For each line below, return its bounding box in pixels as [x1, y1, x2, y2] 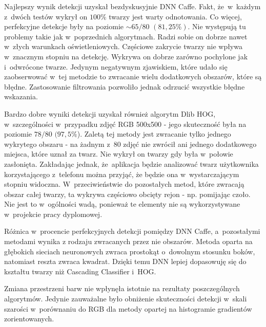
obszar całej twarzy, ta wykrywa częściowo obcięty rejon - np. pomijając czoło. [4, 188, 251, 199]
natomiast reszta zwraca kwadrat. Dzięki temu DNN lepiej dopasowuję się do [4, 256, 247, 267]
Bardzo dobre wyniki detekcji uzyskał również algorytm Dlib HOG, [4, 108, 216, 119]
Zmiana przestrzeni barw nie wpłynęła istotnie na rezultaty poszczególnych [4, 283, 240, 294]
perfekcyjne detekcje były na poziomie [4, 21, 124, 32]
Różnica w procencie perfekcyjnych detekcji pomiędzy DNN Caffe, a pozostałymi [4, 226, 260, 236]
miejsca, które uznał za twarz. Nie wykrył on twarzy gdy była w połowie [4, 148, 233, 159]
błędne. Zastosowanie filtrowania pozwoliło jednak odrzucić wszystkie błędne [4, 81, 245, 92]
